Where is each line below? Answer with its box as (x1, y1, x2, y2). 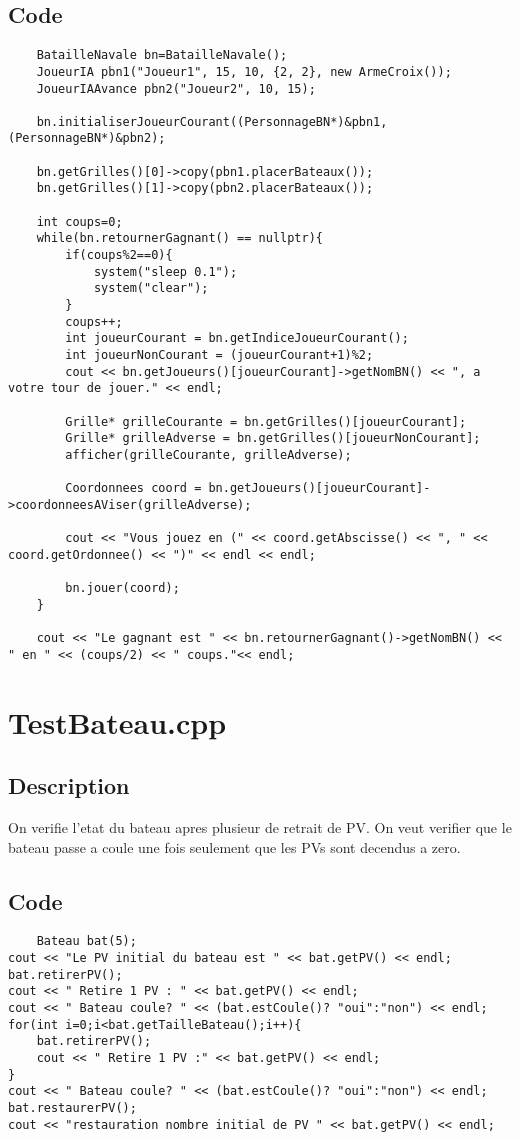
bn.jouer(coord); (65, 581, 180, 596)
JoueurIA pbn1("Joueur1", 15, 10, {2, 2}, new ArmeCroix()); (36, 64, 452, 79)
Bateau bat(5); (36, 934, 137, 949)
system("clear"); (93, 281, 209, 296)
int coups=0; (36, 214, 123, 229)
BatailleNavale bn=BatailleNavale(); (36, 48, 288, 63)
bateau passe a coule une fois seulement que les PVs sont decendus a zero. (8, 836, 461, 857)
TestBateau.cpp (8, 701, 227, 742)
